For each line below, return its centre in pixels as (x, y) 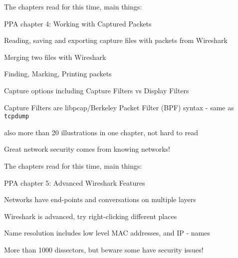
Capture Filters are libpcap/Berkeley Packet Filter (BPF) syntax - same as (119, 107)
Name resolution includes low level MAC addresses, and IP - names (107, 233)
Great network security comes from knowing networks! (87, 149)
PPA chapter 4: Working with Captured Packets (78, 23)
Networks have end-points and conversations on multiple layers (100, 199)
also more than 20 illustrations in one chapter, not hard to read (101, 132)
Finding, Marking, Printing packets (58, 74)
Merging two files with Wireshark (55, 57)
